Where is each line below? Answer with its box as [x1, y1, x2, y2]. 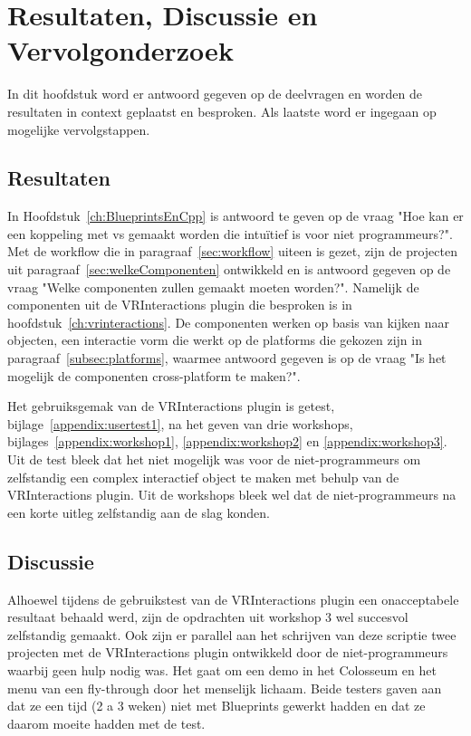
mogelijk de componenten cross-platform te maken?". [7, 366, 301, 385]
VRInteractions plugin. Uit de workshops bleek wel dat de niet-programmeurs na [7, 485, 457, 504]
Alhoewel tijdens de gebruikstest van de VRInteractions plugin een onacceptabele [7, 589, 459, 608]
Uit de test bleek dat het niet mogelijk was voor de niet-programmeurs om [7, 450, 421, 469]
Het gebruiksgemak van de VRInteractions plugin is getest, [7, 397, 335, 416]
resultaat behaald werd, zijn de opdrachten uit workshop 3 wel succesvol [7, 607, 409, 626]
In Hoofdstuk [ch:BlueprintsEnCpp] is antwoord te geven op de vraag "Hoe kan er [7, 206, 464, 225]
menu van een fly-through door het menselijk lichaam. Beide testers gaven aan [7, 678, 442, 697]
